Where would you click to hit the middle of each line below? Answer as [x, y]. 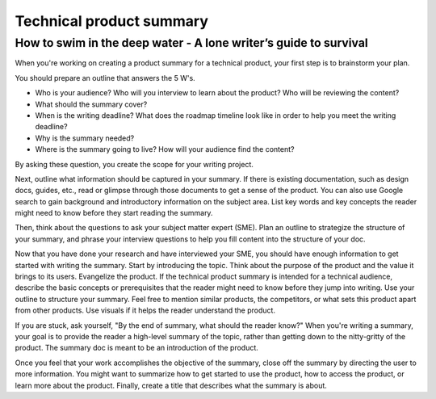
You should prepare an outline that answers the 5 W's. [105, 78]
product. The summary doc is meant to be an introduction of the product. [136, 348]
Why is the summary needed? [85, 138]
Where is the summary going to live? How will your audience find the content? [165, 149]
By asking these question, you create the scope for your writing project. [134, 164]
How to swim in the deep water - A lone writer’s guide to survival [192, 43]
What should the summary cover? [91, 104]
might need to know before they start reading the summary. [114, 213]
